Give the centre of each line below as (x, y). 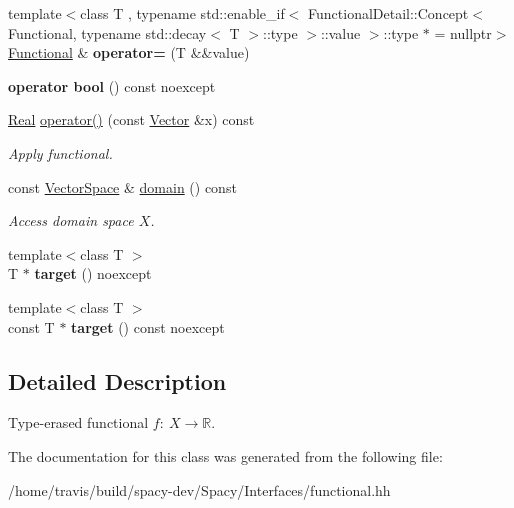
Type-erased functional (78, 422)
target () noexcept (93, 273)
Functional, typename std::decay (107, 32)
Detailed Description (117, 380)
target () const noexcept (148, 326)
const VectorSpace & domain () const (122, 186)
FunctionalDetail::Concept (388, 13)
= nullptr (463, 32)
